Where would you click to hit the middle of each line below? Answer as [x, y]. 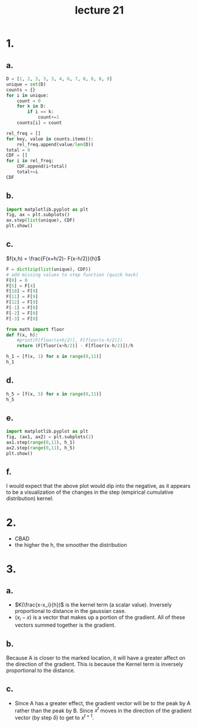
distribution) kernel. [30, 498]
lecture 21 [99, 10]
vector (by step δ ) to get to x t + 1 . [54, 717]
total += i [27, 172]
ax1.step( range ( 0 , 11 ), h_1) [41, 442]
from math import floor [35, 329]
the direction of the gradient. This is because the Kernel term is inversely [95, 664]
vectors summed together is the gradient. [65, 625]
